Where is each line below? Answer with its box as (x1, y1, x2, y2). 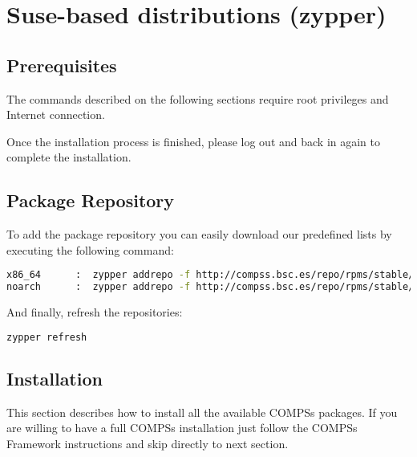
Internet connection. (6, 106, 105, 123)
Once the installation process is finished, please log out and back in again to (6, 133, 381, 149)
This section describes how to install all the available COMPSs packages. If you (6, 403, 398, 420)
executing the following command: (6, 241, 174, 258)
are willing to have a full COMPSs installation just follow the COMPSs (6, 419, 358, 436)
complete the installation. (6, 149, 132, 165)
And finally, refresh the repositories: (6, 304, 183, 320)
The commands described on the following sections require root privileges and (6, 90, 389, 107)
